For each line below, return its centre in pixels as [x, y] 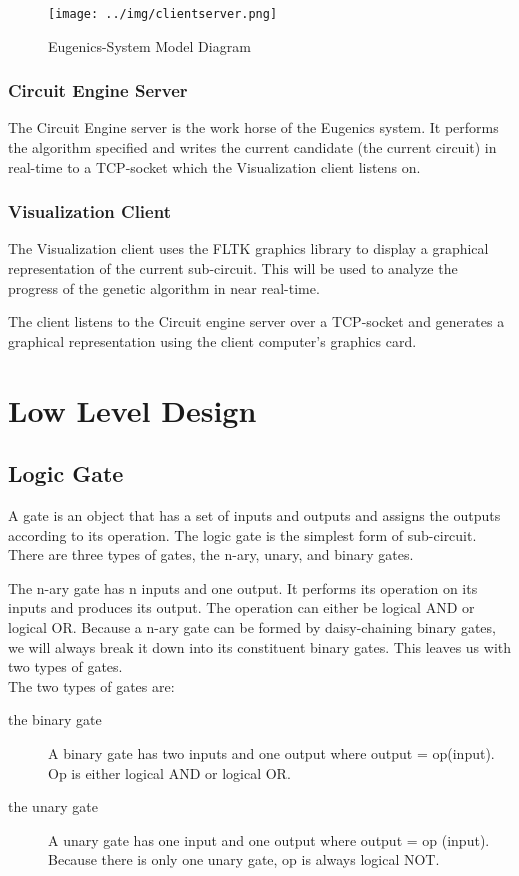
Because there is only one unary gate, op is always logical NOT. [244, 859]
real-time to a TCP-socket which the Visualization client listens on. [214, 166]
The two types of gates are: [91, 685]
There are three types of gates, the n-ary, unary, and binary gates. [211, 554]
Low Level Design [132, 409]
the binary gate [55, 719]
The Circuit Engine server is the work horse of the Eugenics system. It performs [253, 127]
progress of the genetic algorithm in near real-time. [164, 287]
